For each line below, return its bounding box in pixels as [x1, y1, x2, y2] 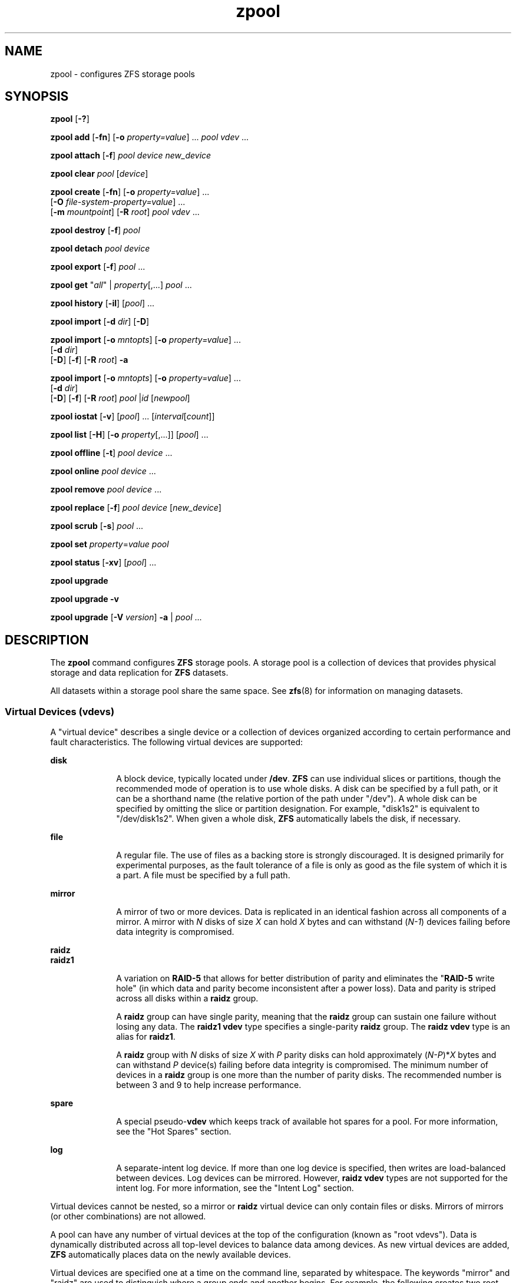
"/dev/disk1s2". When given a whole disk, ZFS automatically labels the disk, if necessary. [116, 814, 461, 824]
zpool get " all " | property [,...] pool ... [50, 280, 192, 290]
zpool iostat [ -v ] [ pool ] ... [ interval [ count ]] [50, 411, 215, 422]
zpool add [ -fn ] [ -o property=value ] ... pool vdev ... [50, 132, 249, 143]
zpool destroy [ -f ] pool [50, 225, 140, 236]
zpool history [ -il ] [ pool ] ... [50, 298, 155, 309]
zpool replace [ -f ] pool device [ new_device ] [50, 502, 221, 513]
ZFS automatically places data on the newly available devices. [50, 1249, 291, 1260]
